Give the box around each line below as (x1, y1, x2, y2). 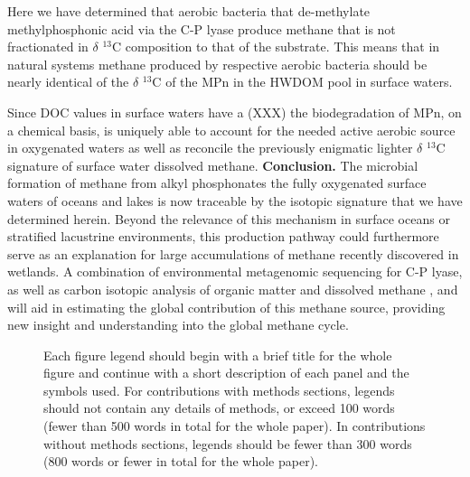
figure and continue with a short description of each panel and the (43, 363, 409, 382)
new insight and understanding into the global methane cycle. (7, 315, 349, 334)
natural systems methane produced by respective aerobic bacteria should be (7, 54, 428, 73)
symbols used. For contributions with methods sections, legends (43, 380, 395, 399)
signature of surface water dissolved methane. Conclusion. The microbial (7, 155, 418, 174)
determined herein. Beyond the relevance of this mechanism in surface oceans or (7, 209, 450, 228)
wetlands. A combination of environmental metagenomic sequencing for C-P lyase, (7, 262, 463, 281)
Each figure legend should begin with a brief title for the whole (43, 345, 392, 364)
